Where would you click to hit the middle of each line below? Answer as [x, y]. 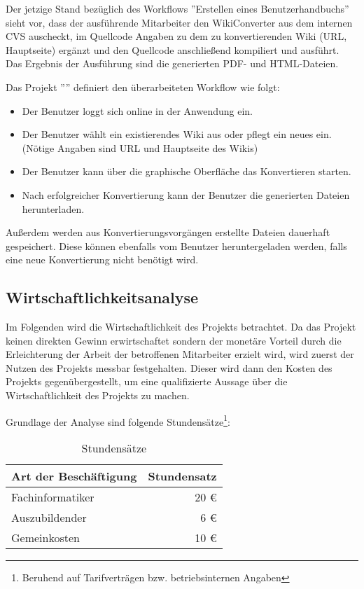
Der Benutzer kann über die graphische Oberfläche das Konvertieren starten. [187, 171]
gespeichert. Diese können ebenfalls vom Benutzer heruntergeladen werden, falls [176, 245]
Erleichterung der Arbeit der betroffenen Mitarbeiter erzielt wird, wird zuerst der [180, 354]
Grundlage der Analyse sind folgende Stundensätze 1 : [118, 420]
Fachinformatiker [53, 497]
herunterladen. [53, 208]
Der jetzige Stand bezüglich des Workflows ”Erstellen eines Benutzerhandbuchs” [177, 8]
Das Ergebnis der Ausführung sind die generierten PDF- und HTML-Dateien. [172, 63]
